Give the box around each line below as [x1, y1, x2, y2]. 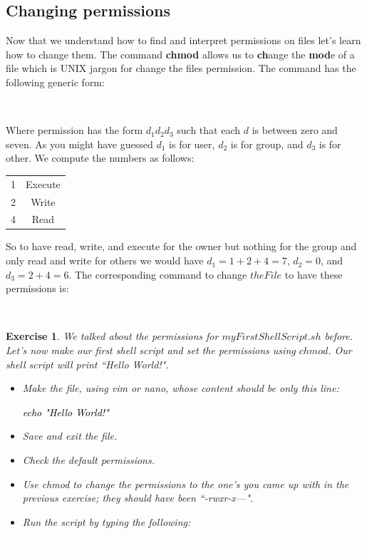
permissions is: [6, 281, 69, 296]
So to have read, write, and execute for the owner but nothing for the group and [6, 239, 357, 254]
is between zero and [252, 123, 338, 138]
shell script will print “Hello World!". [6, 356, 169, 371]
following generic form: [6, 74, 105, 89]
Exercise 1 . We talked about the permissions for [6, 329, 219, 343]
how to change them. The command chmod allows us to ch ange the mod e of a [6, 46, 355, 61]
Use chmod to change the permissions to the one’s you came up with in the [22, 476, 349, 491]
